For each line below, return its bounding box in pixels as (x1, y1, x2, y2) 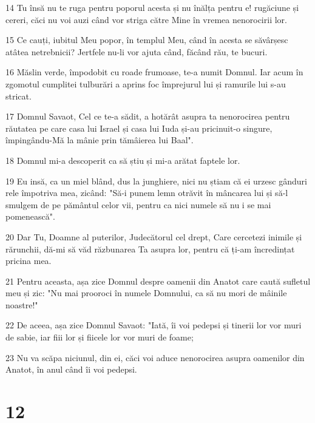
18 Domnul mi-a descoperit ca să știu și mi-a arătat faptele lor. (5, 154, 240, 166)
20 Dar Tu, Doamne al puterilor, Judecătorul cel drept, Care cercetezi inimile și (5, 230, 302, 243)
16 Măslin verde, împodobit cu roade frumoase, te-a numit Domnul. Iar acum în (5, 66, 303, 78)
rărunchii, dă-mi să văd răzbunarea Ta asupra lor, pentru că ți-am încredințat (5, 242, 295, 255)
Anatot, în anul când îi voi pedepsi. (5, 363, 137, 376)
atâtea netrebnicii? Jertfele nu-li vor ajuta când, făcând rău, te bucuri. (5, 45, 268, 58)
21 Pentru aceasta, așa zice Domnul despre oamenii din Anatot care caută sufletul (5, 274, 311, 287)
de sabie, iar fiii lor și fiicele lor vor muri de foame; (5, 331, 194, 343)
